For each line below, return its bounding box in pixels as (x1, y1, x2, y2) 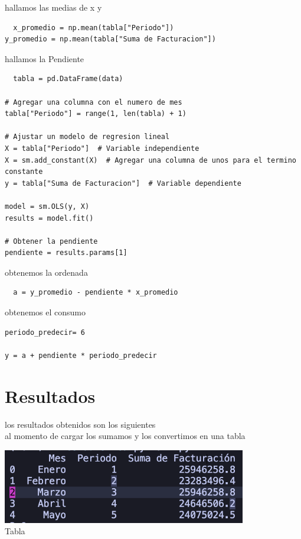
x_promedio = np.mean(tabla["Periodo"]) (13, 23, 174, 32)
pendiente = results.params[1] (5, 248, 127, 257)
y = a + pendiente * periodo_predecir (5, 351, 157, 360)
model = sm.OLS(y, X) (5, 202, 90, 211)
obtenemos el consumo (5, 306, 86, 318)
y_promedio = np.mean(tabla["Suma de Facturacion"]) (5, 35, 216, 44)
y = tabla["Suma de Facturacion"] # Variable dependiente (5, 179, 241, 188)
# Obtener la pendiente (5, 237, 98, 246)
